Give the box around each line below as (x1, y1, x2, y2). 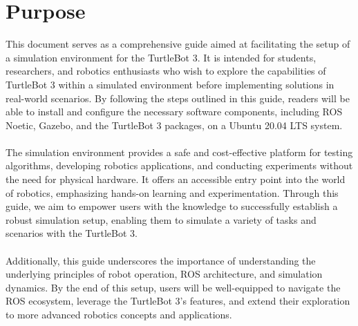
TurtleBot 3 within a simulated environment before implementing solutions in (6, 77, 335, 91)
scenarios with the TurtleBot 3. (6, 226, 138, 240)
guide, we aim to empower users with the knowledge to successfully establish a (6, 199, 338, 213)
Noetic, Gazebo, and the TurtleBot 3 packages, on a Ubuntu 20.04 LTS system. (6, 117, 343, 132)
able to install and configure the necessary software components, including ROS (6, 104, 343, 119)
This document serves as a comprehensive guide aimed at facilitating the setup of (6, 37, 350, 51)
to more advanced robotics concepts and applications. (6, 307, 232, 321)
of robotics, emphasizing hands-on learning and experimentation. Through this (6, 185, 339, 200)
